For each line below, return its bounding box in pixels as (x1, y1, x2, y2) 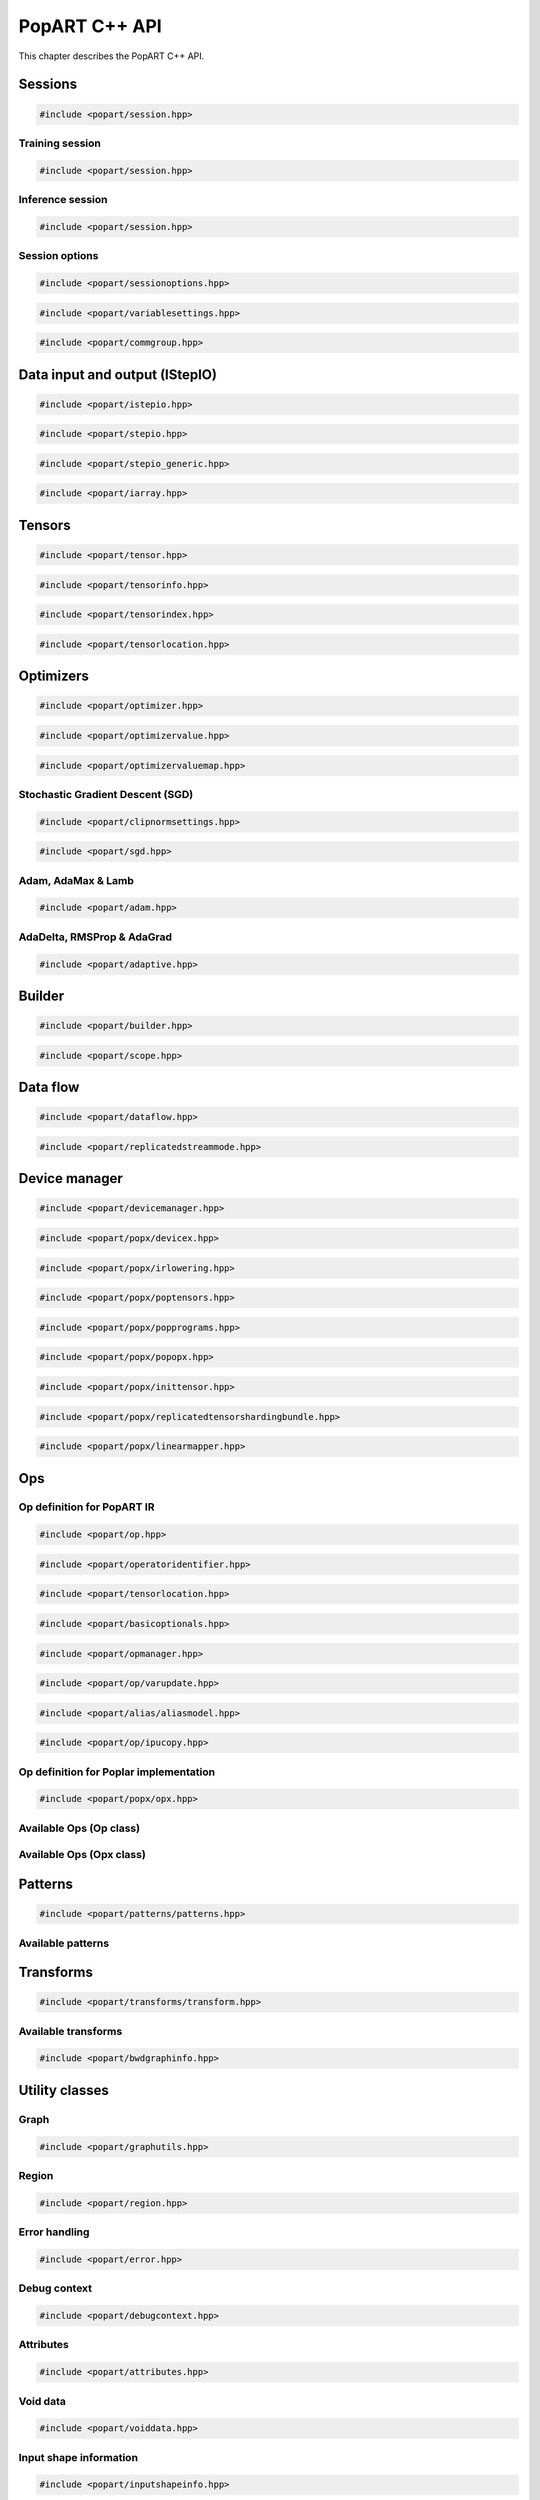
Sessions (18, 76, 78, 93)
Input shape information (18, 2450, 139, 2464)
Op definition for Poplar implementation (18, 1765, 215, 1779)
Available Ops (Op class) (18, 1821, 140, 1835)
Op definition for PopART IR (18, 1500, 155, 1514)
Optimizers (18, 668, 90, 685)
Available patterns (18, 1936, 110, 1950)
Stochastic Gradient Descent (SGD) (18, 787, 194, 801)
